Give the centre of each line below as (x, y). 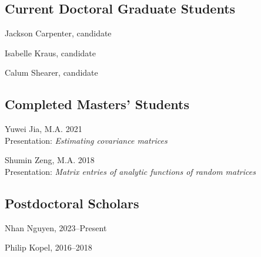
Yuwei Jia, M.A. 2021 (43, 129)
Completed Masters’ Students (97, 104)
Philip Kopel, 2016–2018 (48, 247)
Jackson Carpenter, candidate (58, 33)
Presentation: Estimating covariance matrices (86, 140)
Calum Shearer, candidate (51, 72)
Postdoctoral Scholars (72, 203)
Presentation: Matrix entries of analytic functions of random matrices (130, 171)
